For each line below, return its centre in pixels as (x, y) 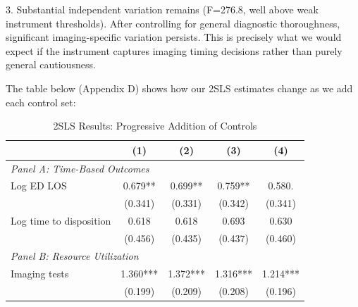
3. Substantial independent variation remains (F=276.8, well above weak (162, 9)
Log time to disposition (61, 221)
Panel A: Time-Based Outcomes (80, 168)
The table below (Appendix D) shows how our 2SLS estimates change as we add (179, 88)
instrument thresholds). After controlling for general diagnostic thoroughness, (173, 23)
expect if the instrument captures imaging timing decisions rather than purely (174, 50)
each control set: (41, 102)
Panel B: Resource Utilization (75, 255)
